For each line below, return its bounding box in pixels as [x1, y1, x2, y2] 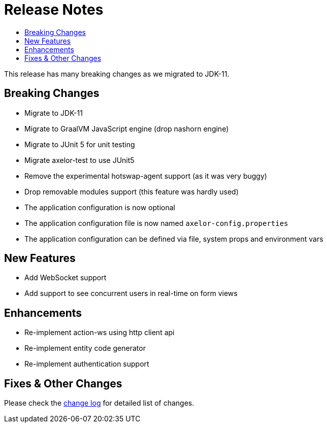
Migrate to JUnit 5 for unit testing [24, 140, 135, 149]
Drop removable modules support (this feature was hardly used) [24, 187, 239, 196]
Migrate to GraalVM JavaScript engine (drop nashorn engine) [24, 124, 229, 133]
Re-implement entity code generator [24, 344, 146, 353]
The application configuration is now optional [24, 203, 175, 212]
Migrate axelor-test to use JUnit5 [24, 155, 135, 165]
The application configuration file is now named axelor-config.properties [24, 218, 288, 227]
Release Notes [4, 1, 104, 18]
